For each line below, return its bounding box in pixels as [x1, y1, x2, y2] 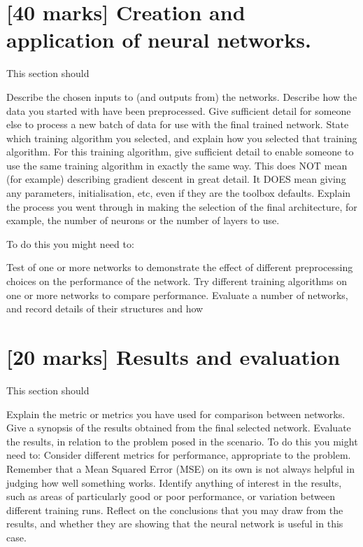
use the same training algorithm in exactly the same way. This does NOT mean [6, 158, 348, 172]
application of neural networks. [6, 25, 311, 54]
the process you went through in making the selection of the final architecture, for [6, 199, 357, 214]
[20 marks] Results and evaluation [6, 342, 341, 371]
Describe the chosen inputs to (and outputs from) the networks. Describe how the [6, 89, 357, 104]
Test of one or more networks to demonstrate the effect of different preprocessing [6, 260, 353, 275]
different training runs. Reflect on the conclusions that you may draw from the [6, 502, 343, 517]
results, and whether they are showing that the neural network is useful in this [6, 516, 343, 531]
